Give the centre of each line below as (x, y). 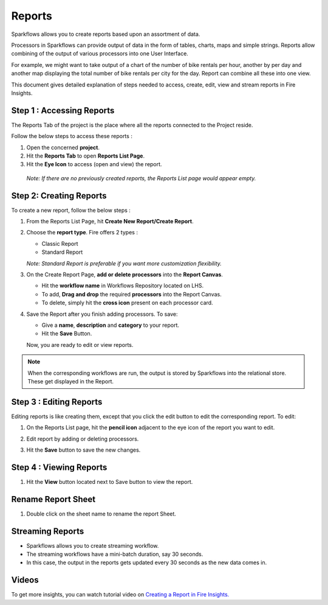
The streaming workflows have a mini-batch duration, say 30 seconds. (115, 554)
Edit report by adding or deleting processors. (83, 439)
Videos (25, 580)
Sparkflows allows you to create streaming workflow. (93, 545)
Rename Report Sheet (53, 499)
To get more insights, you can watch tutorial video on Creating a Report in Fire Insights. (120, 595)
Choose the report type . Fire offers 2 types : (82, 233)
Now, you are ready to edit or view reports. (80, 344)
